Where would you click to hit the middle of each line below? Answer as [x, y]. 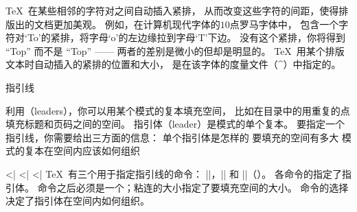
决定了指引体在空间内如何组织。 [78, 201]
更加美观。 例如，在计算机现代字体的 [137, 24]
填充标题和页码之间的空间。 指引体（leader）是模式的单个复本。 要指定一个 [175, 124]
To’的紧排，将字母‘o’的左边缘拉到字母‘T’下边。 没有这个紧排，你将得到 [186, 37]
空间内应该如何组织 [96, 151]
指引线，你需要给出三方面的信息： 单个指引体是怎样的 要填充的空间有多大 [172, 137]
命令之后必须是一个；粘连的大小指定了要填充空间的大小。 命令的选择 [193, 187]
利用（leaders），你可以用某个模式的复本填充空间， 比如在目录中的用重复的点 [178, 110]
